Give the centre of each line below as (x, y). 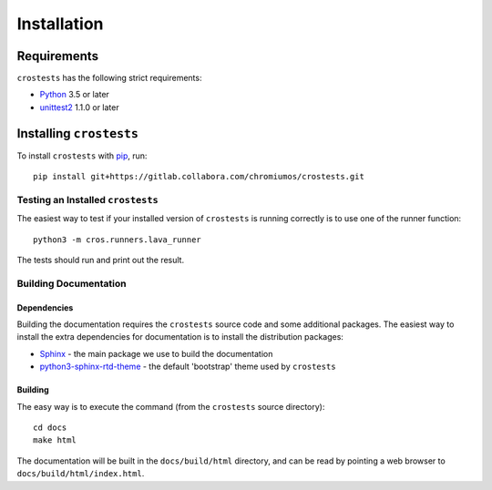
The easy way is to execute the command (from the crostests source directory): (171, 406)
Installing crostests (77, 133)
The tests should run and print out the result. (101, 260)
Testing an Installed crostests (87, 199)
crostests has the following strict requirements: (109, 78)
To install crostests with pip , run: (82, 156)
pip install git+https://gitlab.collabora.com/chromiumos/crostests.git (199, 177)
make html (55, 440)
